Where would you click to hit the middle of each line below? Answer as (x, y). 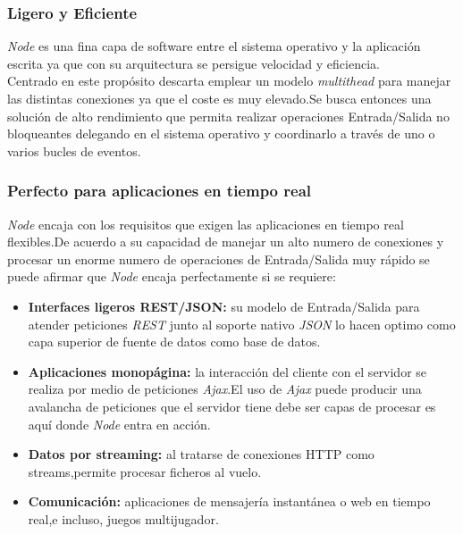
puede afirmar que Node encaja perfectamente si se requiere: (172, 276)
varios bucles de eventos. (74, 150)
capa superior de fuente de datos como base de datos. (174, 342)
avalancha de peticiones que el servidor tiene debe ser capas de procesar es (232, 406)
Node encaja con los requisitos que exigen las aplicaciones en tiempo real (206, 224)
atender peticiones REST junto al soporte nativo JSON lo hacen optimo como (242, 324)
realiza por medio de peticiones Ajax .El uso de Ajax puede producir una (225, 389)
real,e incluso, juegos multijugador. (123, 518)
